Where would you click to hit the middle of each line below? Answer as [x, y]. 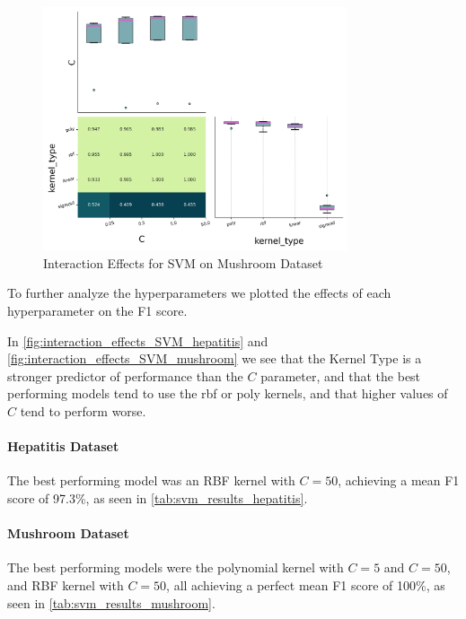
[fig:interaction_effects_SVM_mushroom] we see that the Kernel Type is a [215, 358]
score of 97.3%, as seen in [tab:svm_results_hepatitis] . [158, 498]
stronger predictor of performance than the [125, 375]
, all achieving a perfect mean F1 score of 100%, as [306, 585]
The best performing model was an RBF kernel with [151, 480]
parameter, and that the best [341, 375]
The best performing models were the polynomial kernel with [176, 567]
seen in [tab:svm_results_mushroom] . [111, 602]
